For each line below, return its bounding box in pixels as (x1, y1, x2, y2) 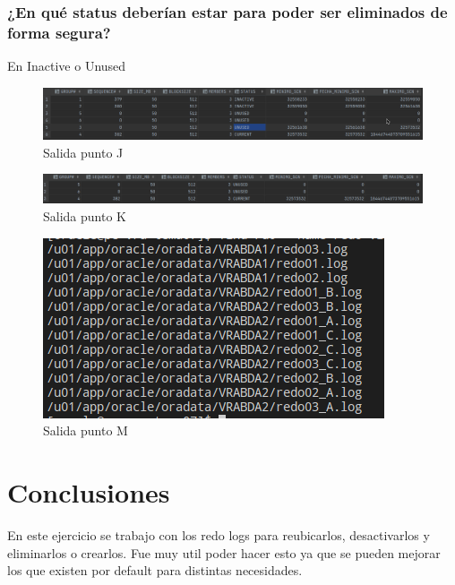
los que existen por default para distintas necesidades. (7, 561, 303, 580)
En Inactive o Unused (7, 56, 126, 75)
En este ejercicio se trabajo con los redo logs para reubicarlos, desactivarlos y (7, 525, 430, 544)
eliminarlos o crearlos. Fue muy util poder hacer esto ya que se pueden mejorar (7, 543, 441, 562)
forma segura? (7, 21, 111, 43)
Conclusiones (7, 473, 170, 510)
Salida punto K (43, 207, 126, 226)
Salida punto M (43, 421, 128, 440)
